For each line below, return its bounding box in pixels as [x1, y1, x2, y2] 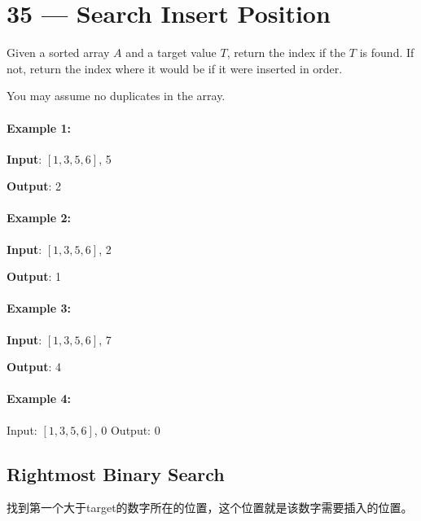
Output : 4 [7, 358, 62, 375]
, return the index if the [226, 44, 346, 61]
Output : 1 [7, 268, 62, 285]
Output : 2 [7, 177, 62, 195]
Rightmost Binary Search [7, 461, 225, 486]
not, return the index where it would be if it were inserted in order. [7, 59, 343, 77]
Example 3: [7, 300, 71, 317]
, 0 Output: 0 [94, 421, 160, 438]
